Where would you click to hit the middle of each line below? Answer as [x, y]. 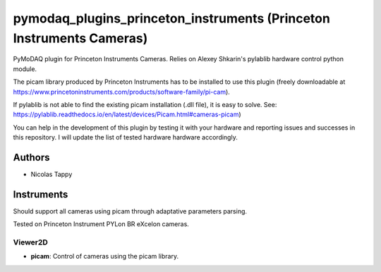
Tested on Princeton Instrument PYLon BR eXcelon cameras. [101, 224]
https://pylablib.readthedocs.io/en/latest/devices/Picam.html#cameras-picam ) [127, 115]
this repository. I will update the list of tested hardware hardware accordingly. [125, 137]
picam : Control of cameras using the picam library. [105, 256]
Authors [31, 157]
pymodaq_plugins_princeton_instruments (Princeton [172, 18]
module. [25, 69]
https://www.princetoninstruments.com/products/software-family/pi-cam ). [122, 92]
